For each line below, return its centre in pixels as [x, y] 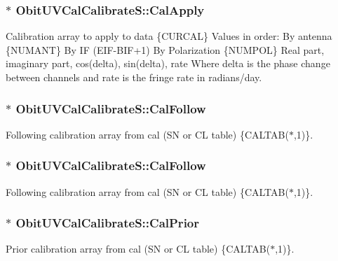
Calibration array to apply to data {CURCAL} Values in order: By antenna [169, 36]
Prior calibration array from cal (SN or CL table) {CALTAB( [138, 249]
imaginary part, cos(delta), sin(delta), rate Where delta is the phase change [168, 63]
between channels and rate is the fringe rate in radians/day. [134, 77]
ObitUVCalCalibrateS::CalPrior [108, 223]
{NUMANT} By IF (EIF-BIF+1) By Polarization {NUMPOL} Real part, [165, 49]
